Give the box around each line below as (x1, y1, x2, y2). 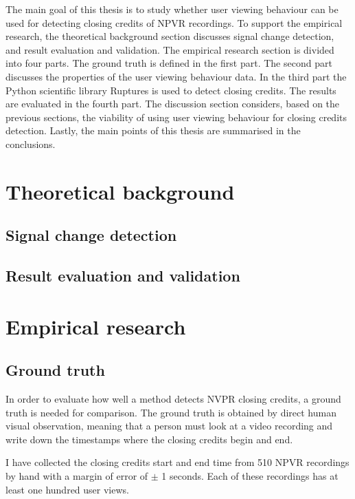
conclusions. (5, 136, 56, 151)
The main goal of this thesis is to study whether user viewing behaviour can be (5, 2, 339, 16)
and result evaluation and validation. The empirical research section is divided (5, 42, 334, 56)
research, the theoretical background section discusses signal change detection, (5, 29, 334, 43)
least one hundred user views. (5, 482, 129, 496)
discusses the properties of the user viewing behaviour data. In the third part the (5, 69, 347, 83)
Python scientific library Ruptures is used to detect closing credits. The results (5, 83, 336, 97)
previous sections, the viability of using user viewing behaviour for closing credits (5, 109, 347, 124)
